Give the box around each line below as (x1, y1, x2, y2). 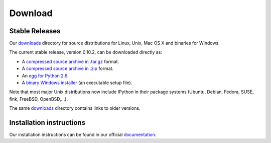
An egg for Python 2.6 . (22, 73, 69, 79)
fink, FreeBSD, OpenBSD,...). (9, 96, 68, 102)
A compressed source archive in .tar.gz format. (22, 58, 119, 64)
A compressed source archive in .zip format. (22, 65, 114, 71)
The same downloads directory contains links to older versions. (9, 105, 141, 111)
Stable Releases (9, 27, 61, 35)
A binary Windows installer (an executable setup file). (22, 80, 132, 86)
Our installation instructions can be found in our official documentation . (9, 131, 157, 138)
